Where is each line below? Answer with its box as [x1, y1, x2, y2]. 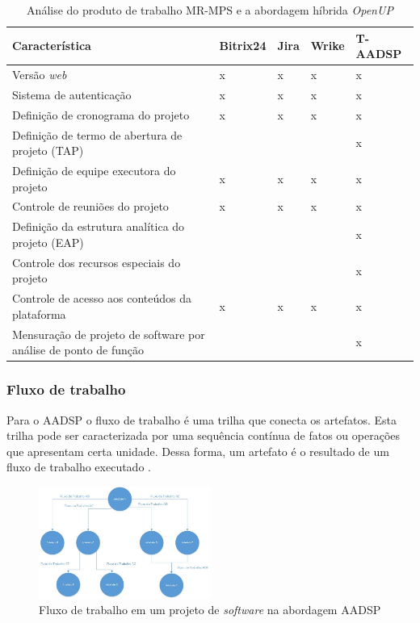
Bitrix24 [219, 37, 267, 54]
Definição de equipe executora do [12, 162, 176, 178]
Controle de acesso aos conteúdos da [12, 290, 191, 307]
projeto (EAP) [12, 233, 84, 250]
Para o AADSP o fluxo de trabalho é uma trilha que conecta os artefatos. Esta [6, 411, 397, 428]
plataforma [12, 305, 66, 322]
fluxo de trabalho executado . [6, 458, 151, 475]
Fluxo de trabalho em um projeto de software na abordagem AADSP [39, 601, 381, 618]
